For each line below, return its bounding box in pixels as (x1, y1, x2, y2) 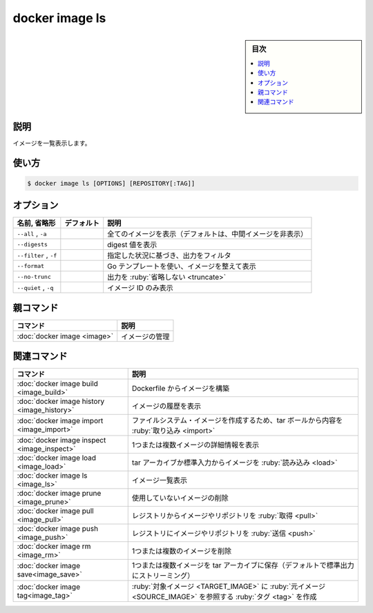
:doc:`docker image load (17, 453, 97, 463)
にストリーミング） (131, 571, 195, 581)
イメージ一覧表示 (131, 476, 188, 485)
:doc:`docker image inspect (17, 436, 106, 445)
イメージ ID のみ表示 (107, 283, 174, 293)
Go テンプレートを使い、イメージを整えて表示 (107, 262, 257, 271)
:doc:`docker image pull (17, 506, 94, 516)
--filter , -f (17, 251, 57, 260)
